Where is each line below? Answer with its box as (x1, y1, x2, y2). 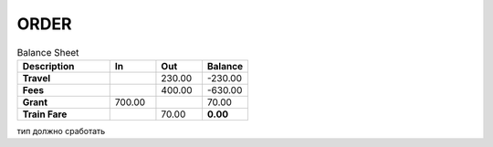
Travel (22, 71, 50, 84)
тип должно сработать (16, 125, 106, 136)
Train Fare (22, 108, 68, 121)
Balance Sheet (16, 46, 79, 58)
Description (22, 59, 75, 72)
